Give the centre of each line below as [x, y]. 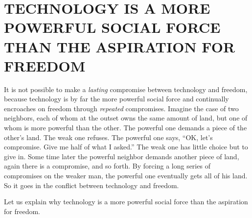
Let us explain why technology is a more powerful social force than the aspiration [126, 202]
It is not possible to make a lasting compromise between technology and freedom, [126, 89]
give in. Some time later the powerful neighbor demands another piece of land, [122, 156]
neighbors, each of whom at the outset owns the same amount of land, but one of [126, 118]
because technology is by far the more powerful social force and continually [116, 99]
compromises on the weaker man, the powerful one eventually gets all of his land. [126, 176]
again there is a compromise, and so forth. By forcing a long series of [107, 166]
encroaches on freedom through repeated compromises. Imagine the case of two [121, 108]
